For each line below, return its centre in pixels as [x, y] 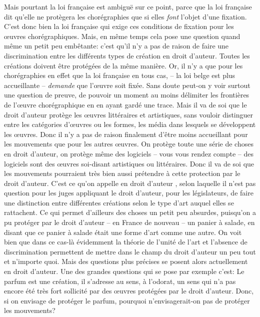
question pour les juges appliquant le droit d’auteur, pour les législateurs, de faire [129, 193]
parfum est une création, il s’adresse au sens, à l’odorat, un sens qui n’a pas [120, 281]
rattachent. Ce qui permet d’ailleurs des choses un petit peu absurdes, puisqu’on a [130, 212]
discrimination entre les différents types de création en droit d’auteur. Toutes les [127, 55]
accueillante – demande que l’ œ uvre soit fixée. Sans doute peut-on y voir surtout [127, 85]
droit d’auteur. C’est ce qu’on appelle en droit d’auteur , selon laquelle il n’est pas [130, 183]
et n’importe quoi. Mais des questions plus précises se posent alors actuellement [126, 261]
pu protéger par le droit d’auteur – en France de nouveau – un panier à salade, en [129, 222]
